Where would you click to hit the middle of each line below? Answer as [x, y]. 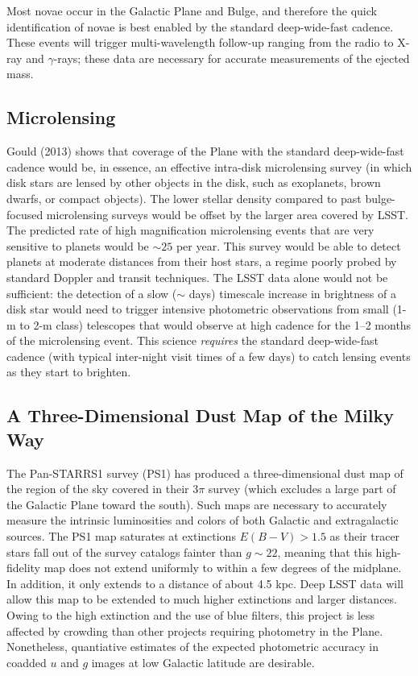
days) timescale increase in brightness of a [292, 293]
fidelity [24, 568]
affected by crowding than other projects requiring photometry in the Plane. [195, 630]
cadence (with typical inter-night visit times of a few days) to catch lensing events [209, 356]
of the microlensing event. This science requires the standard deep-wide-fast [192, 340]
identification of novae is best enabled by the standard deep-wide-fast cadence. [200, 26]
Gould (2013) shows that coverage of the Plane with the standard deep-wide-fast [205, 151]
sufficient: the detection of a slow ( [92, 293]
